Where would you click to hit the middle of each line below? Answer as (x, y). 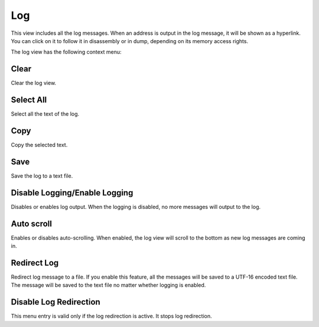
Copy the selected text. (39, 145)
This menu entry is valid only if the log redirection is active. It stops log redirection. (111, 316)
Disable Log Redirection (56, 302)
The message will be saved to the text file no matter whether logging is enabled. (108, 285)
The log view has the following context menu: (66, 52)
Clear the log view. (33, 83)
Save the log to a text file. (42, 176)
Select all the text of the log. (45, 114)
